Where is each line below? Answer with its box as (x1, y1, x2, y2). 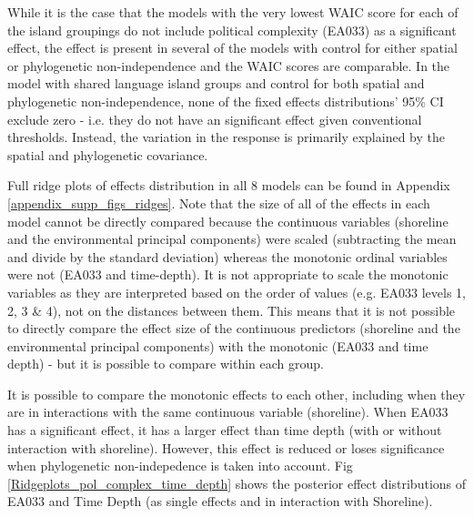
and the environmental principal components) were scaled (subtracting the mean (7, 229, 457, 248)
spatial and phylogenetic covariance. (7, 145, 208, 164)
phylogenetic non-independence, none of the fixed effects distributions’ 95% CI (7, 91, 444, 110)
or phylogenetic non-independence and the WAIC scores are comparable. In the (7, 56, 450, 75)
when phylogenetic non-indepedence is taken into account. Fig (7, 456, 353, 475)
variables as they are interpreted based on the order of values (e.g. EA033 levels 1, (7, 282, 466, 301)
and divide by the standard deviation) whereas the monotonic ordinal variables (7, 247, 448, 266)
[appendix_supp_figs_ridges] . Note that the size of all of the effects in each (7, 193, 430, 212)
